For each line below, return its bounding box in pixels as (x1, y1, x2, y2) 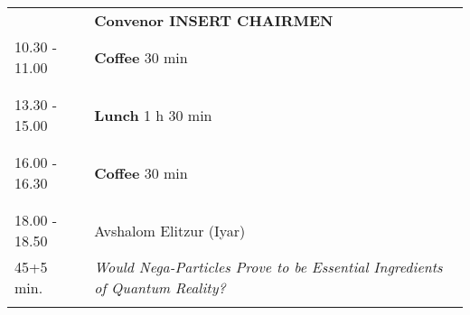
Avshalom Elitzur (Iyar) (94, 219, 246, 241)
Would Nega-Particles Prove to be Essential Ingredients (94, 256, 443, 277)
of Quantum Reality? (94, 277, 226, 298)
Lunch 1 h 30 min (94, 104, 212, 125)
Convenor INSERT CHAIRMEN (94, 10, 334, 31)
